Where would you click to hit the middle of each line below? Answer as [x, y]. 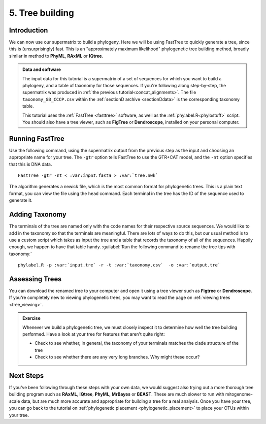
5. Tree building [42, 13]
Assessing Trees [35, 279]
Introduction [29, 30]
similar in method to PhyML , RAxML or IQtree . [56, 56]
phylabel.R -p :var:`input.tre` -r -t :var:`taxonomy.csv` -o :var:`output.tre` [119, 265]
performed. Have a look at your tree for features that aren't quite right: [94, 334]
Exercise [32, 318]
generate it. [21, 200]
